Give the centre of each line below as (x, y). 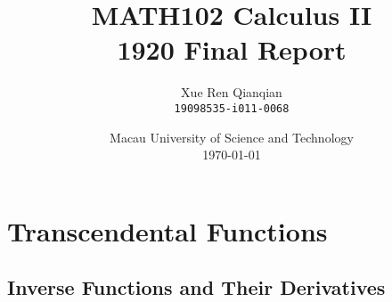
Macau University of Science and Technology (232, 137)
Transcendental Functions (167, 230)
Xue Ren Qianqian (232, 92)
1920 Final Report (232, 49)
